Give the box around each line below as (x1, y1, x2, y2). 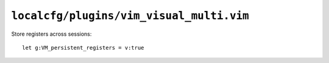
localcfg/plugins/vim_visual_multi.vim (11, 9, 249, 22)
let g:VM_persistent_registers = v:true (22, 44, 144, 51)
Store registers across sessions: (11, 30, 92, 38)
